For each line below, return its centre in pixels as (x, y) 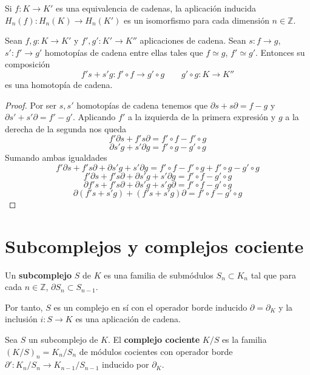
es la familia (244, 340)
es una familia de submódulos (159, 275)
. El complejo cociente (154, 340)
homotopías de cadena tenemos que (142, 105)
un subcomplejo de (63, 340)
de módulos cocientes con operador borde (156, 351)
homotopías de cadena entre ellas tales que (124, 52)
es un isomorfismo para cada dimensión (196, 20)
